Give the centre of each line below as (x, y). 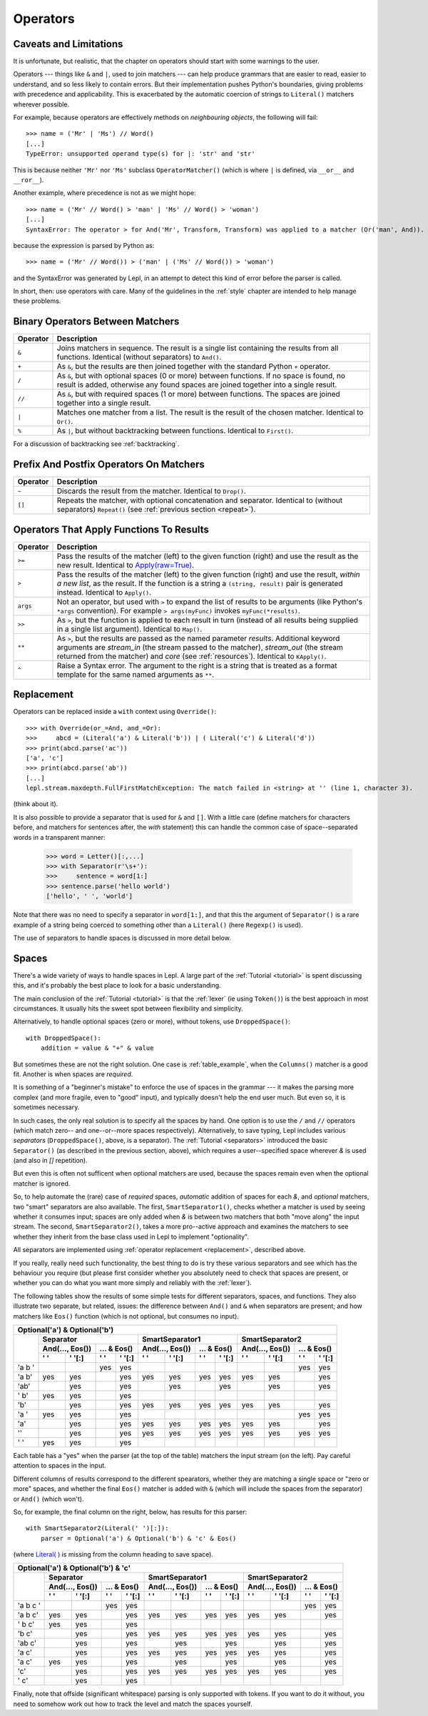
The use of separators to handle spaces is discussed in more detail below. (122, 938)
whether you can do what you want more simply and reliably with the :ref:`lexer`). (133, 1283)
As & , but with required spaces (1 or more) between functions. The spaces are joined (198, 395)
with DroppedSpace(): (63, 1038)
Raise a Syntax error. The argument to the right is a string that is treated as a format (197, 665)
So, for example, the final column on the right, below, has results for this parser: (130, 1512)
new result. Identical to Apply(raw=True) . (125, 565)
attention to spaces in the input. (60, 1466)
